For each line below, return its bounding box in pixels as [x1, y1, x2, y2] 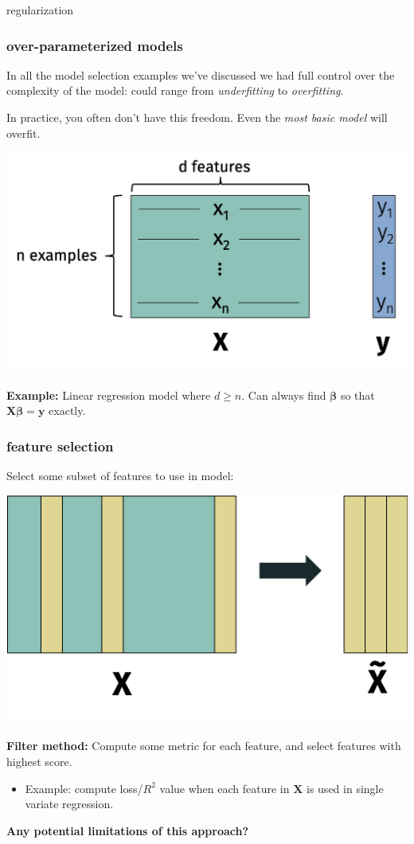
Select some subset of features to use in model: [6, 467, 234, 484]
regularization [6, 2, 74, 18]
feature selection [6, 436, 114, 455]
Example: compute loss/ [25, 780, 143, 796]
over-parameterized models [6, 35, 183, 55]
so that [340, 386, 375, 403]
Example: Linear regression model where [6, 386, 211, 403]
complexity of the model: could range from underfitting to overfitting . [6, 82, 344, 99]
